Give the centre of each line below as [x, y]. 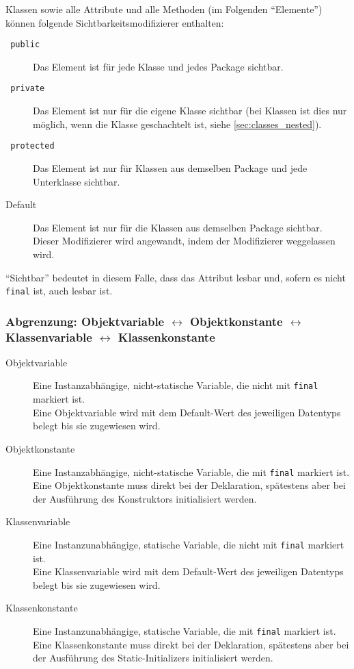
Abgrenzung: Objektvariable [85, 321]
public [25, 45]
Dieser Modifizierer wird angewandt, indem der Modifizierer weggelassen [184, 241]
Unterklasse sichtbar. [77, 181]
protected [32, 146]
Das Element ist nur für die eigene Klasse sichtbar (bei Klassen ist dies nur [190, 111]
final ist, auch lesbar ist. [59, 291]
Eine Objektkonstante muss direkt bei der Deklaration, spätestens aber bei [189, 485]
